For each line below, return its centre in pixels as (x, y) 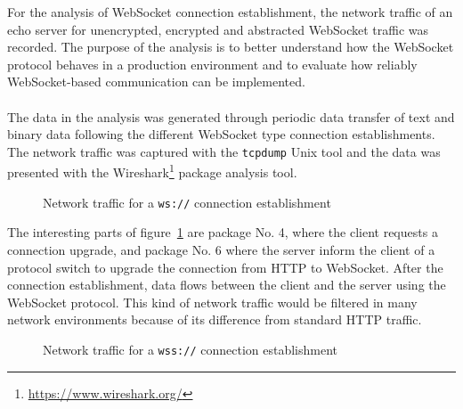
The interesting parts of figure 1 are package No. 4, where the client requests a (223, 232)
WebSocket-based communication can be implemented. (156, 82)
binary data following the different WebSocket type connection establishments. (221, 134)
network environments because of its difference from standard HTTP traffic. (215, 319)
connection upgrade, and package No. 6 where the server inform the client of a (221, 249)
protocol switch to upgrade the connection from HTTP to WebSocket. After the (225, 267)
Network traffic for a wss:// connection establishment (190, 349)
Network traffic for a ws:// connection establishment (187, 202)
